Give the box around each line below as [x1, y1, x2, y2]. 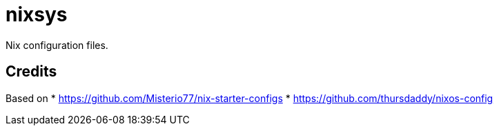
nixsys [6, 3, 68, 26]
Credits [6, 63, 57, 81]
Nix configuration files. [6, 39, 108, 51]
